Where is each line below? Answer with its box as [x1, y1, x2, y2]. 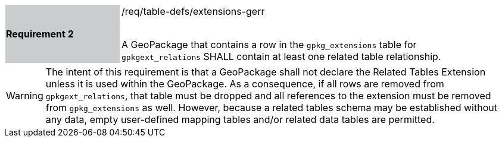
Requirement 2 [6, 28, 74, 40]
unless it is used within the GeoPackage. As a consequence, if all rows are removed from [45, 78, 444, 90]
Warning [6, 90, 43, 102]
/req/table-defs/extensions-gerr [121, 5, 265, 17]
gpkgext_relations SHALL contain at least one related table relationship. [121, 51, 441, 62]
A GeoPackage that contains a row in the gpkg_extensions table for [121, 39, 417, 51]
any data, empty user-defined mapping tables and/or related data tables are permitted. [45, 113, 435, 125]
